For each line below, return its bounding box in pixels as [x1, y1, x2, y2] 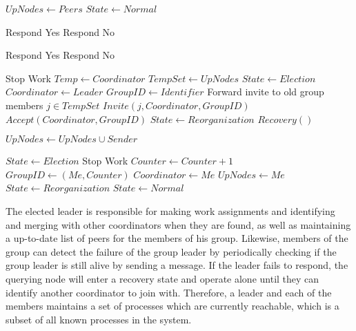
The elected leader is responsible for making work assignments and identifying [6, 203, 335, 218]
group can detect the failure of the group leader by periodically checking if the [6, 244, 337, 258]
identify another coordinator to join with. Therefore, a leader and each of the [6, 285, 332, 299]
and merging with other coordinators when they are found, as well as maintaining [6, 217, 351, 231]
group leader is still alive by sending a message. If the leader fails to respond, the [6, 258, 348, 272]
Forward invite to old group [207, 84, 324, 99]
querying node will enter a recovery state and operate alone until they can [6, 271, 319, 285]
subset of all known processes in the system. [6, 312, 192, 326]
